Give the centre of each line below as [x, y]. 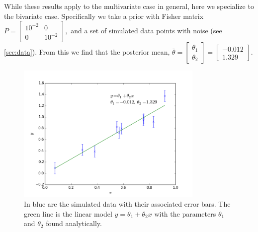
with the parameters [185, 213]
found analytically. [74, 223]
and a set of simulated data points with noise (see [146, 31]
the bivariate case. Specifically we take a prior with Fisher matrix [104, 16]
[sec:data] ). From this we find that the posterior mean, [87, 52]
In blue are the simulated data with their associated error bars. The [127, 204]
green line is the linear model [68, 213]
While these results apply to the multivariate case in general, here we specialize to [129, 6]
